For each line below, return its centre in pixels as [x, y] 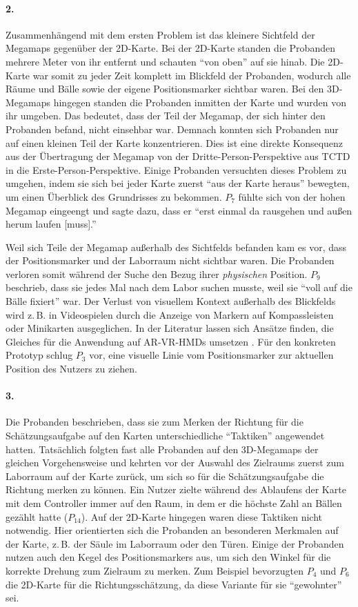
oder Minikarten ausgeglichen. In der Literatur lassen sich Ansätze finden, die [170, 328]
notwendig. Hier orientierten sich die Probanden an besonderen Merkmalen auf [172, 530]
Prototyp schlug [39, 355]
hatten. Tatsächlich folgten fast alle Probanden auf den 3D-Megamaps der [162, 449]
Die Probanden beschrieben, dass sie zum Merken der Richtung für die [155, 422]
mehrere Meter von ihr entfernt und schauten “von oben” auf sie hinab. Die [165, 61]
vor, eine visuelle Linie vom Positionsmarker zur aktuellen [211, 355]
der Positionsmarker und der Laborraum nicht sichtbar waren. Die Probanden [170, 260]
